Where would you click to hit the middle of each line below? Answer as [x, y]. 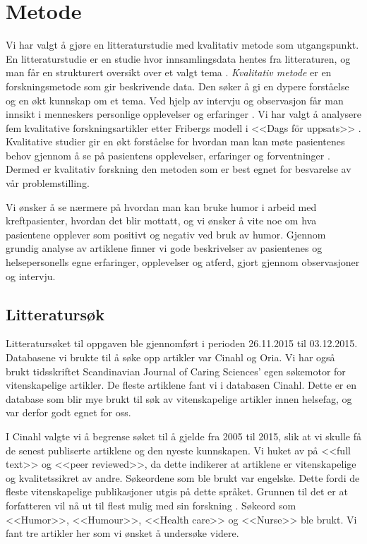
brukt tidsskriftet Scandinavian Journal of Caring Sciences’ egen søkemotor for [176, 371]
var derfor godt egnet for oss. [68, 412]
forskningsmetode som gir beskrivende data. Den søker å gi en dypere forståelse [178, 86]
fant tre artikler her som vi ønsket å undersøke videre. [122, 533]
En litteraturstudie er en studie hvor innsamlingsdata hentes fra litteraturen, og [178, 58]
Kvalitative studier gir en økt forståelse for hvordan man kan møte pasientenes [175, 141]
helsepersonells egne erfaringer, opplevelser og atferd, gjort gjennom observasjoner [183, 262]
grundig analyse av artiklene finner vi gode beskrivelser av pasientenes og [164, 248]
